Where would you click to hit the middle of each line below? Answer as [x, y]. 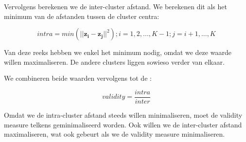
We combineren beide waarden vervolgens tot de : [78, 78]
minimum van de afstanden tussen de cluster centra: [82, 16]
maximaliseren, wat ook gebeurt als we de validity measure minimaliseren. [114, 134]
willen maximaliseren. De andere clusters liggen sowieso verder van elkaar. [114, 62]
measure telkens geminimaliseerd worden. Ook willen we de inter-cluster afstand [123, 124]
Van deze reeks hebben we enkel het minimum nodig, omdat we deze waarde [118, 52]
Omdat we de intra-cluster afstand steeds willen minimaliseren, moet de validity [123, 115]
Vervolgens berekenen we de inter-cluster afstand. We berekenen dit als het [115, 6]
